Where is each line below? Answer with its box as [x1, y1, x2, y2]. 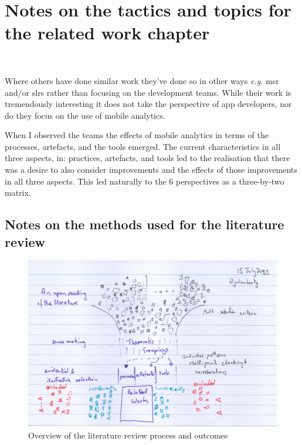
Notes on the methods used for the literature [5, 215, 284, 233]
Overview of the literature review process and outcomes [28, 429, 228, 441]
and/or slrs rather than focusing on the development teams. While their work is [5, 86, 291, 98]
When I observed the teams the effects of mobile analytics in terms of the [5, 129, 269, 141]
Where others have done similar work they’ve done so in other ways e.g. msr [5, 74, 279, 86]
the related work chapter [5, 21, 210, 45]
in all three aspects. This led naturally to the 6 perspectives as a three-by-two [5, 175, 284, 187]
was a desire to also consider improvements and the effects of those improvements [5, 163, 297, 176]
